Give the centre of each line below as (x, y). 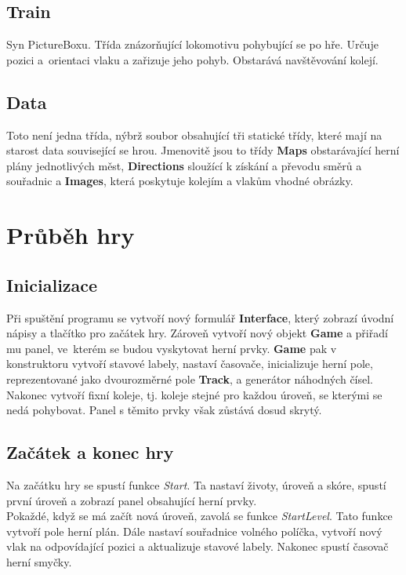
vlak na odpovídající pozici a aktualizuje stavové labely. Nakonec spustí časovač (198, 546)
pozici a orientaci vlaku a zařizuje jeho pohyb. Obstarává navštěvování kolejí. (192, 59)
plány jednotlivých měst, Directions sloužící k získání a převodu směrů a (184, 165)
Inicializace (52, 284)
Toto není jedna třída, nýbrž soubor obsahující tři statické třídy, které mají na (194, 135)
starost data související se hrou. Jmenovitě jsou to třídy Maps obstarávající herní (203, 150)
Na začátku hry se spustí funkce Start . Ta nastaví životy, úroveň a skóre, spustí (196, 484)
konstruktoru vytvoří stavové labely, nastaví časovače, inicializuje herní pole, (190, 364)
